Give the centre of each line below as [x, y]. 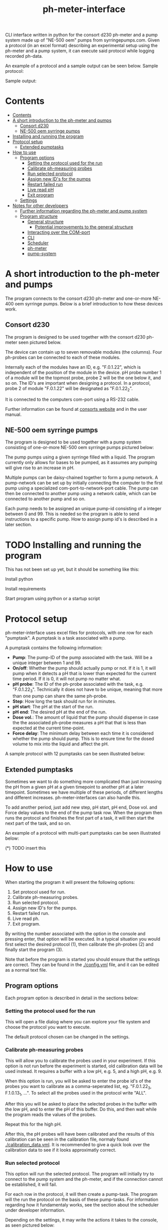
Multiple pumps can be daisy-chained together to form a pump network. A [82, 478]
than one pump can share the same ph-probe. [60, 696]
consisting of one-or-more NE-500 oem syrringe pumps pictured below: [79, 447]
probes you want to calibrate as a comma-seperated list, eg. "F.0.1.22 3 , [78, 1087]
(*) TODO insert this [26, 848]
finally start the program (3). [34, 950]
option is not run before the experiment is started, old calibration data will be [84, 1066]
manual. [13, 414]
